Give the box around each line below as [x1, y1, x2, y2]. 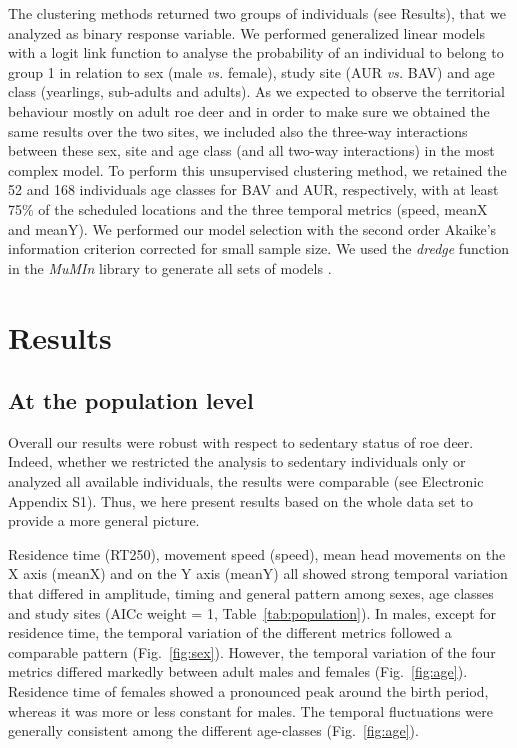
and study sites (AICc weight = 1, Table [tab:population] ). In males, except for [8, 602, 497, 623]
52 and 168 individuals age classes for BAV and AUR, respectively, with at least [8, 179, 499, 200]
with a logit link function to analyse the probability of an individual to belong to [8, 42, 504, 63]
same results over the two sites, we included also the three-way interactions [8, 120, 468, 141]
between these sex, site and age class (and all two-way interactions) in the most [8, 140, 495, 161]
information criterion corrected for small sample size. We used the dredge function [8, 238, 510, 259]
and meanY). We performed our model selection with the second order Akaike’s [8, 218, 497, 239]
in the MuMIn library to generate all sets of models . [8, 257, 332, 278]
